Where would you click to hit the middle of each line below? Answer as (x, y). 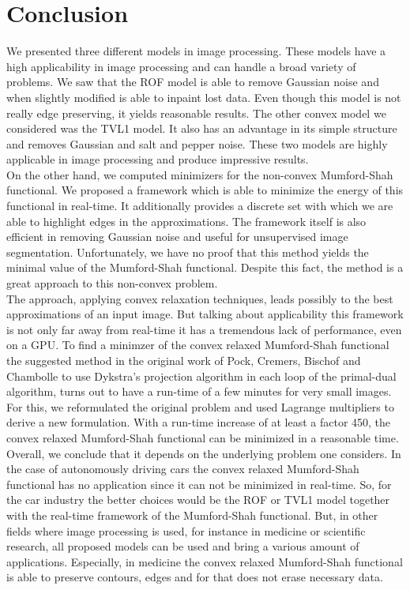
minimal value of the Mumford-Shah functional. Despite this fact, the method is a (205, 267)
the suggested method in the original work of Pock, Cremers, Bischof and (184, 360)
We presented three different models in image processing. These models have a (196, 51)
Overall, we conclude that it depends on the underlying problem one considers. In (204, 453)
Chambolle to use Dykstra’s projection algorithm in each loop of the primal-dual (201, 376)
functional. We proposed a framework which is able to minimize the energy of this (205, 190)
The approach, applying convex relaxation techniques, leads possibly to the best (200, 298)
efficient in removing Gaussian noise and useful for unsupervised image (177, 237)
